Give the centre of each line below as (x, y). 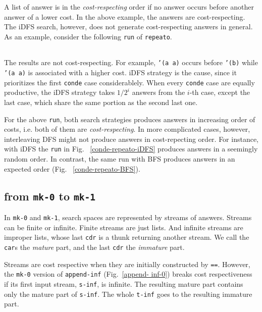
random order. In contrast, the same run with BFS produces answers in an (120, 159)
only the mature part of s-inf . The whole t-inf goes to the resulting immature (128, 294)
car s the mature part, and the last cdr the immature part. (94, 247)
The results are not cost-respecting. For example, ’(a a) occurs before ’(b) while (131, 62)
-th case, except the (220, 92)
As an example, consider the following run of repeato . (88, 36)
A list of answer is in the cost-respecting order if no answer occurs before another (129, 7)
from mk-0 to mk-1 (50, 196)
